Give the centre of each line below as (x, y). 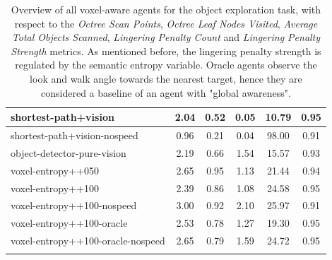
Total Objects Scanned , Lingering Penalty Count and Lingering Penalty (166, 37)
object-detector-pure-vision (69, 152)
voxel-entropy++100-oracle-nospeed (88, 241)
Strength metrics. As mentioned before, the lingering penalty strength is (166, 51)
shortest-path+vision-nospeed (75, 135)
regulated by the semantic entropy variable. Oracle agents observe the (166, 65)
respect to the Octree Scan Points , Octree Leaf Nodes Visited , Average (166, 23)
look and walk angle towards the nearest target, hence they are (166, 78)
